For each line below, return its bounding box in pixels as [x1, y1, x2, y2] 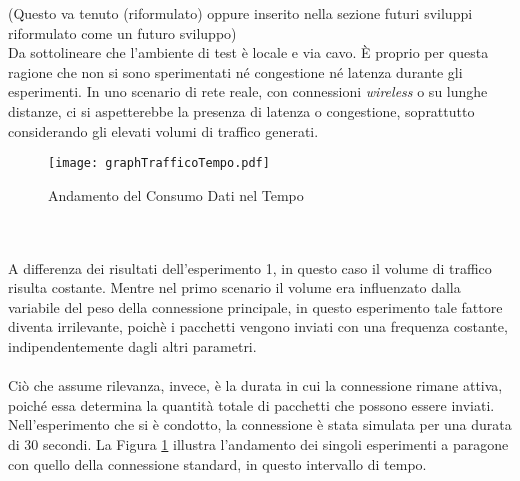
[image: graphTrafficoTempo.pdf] [48, 156, 270, 171]
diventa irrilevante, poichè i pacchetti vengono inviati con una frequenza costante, [8, 316, 508, 337]
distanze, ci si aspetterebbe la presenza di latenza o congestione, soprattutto [8, 100, 475, 121]
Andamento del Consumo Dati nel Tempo [48, 184, 304, 205]
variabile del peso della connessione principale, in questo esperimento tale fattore [8, 296, 503, 317]
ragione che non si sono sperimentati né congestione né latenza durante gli [8, 61, 463, 82]
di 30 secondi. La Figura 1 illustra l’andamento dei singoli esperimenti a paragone [8, 433, 509, 454]
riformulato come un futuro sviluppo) [8, 22, 237, 43]
